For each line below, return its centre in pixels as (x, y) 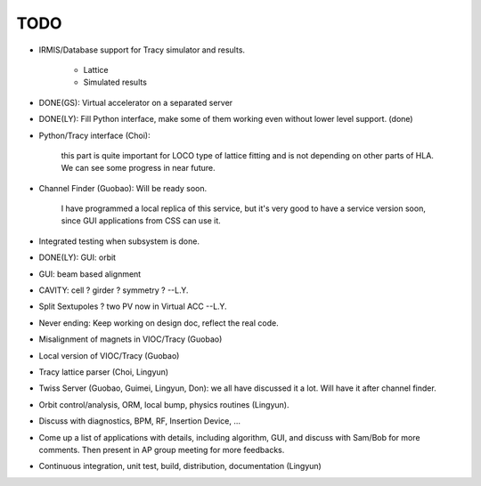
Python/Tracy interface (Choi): (94, 135)
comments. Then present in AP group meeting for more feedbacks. (162, 450)
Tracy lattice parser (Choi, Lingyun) (104, 372)
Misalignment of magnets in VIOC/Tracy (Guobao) (130, 339)
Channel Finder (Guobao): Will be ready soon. (123, 188)
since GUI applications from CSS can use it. (141, 221)
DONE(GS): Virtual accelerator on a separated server (136, 102)
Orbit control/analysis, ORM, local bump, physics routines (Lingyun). (164, 404)
